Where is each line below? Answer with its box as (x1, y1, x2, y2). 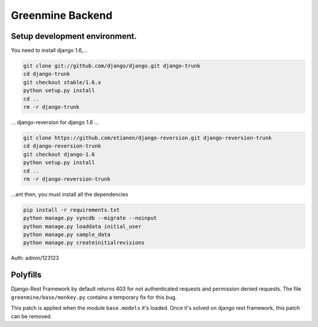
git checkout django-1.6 (23, 151, 95, 158)
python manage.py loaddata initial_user (23, 223, 141, 229)
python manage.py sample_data (23, 231, 111, 238)
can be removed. (11, 312, 52, 320)
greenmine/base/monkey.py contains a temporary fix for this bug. (11, 293, 177, 301)
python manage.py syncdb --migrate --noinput (23, 215, 157, 222)
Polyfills (11, 270, 42, 280)
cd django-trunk (23, 71, 71, 78)
